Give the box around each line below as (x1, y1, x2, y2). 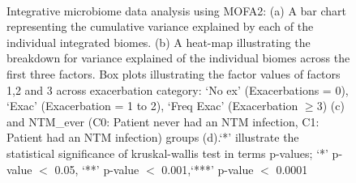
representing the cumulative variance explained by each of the (6, 18, 314, 35)
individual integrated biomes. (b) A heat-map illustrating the (6, 33, 311, 50)
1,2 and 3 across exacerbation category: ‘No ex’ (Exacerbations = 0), (6, 81, 349, 98)
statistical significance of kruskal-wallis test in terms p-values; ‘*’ (6, 144, 328, 161)
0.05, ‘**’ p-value (54, 160, 139, 177)
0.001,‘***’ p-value (161, 160, 254, 177)
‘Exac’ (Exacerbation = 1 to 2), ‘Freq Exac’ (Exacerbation (6, 97, 298, 114)
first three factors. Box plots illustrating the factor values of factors (6, 65, 341, 82)
